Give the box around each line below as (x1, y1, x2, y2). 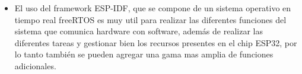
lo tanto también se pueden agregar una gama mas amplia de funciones (14, 48, 274, 60)
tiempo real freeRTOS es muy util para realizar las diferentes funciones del (14, 13, 287, 25)
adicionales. (14, 59, 56, 72)
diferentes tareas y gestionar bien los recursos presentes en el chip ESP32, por (14, 36, 297, 49)
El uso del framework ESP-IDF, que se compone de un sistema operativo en (14, 2, 291, 14)
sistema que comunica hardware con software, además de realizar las (14, 25, 263, 37)
